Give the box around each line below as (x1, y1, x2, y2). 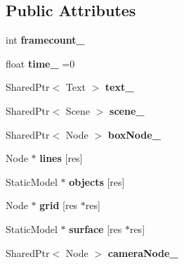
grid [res (39, 198, 78, 213)
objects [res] (69, 174, 125, 189)
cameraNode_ (107, 245, 178, 260)
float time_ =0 (6, 56, 75, 70)
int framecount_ (6, 32, 85, 47)
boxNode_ (107, 127, 161, 142)
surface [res (69, 221, 122, 236)
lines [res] (39, 151, 83, 165)
